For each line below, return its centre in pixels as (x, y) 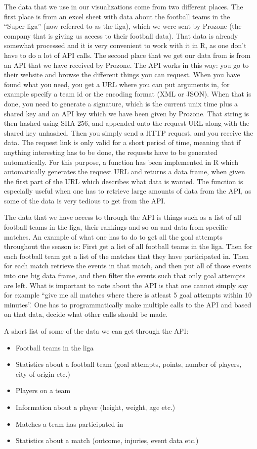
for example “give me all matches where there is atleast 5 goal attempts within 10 (128, 295)
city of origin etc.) (43, 374)
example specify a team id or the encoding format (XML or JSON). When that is (128, 94)
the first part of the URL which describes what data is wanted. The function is (124, 181)
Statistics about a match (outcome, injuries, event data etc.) (107, 440)
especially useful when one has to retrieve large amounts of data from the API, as (128, 191)
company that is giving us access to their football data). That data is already (121, 35)
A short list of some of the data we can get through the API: (96, 331)
